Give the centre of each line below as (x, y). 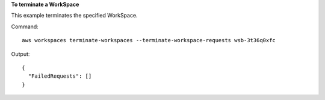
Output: (20, 54)
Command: (25, 27)
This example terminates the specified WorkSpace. (74, 16)
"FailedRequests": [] (60, 76)
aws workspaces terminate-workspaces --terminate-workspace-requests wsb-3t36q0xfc (149, 40)
